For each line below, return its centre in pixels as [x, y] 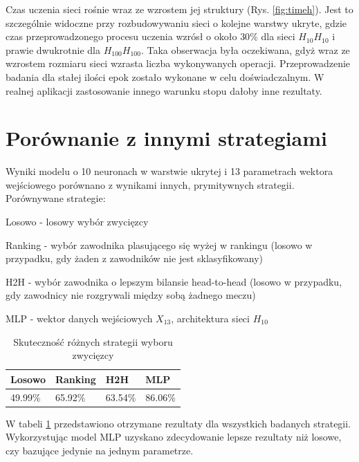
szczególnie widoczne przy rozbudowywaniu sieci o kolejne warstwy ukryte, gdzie [176, 22]
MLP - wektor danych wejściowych [79, 318]
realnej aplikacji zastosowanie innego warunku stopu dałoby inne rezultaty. [164, 90]
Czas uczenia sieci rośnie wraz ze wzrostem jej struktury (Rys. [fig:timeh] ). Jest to [179, 9]
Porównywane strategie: [56, 198]
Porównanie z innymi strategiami [166, 138]
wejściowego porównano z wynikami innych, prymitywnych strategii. [150, 184]
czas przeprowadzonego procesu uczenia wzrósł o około [121, 36]
